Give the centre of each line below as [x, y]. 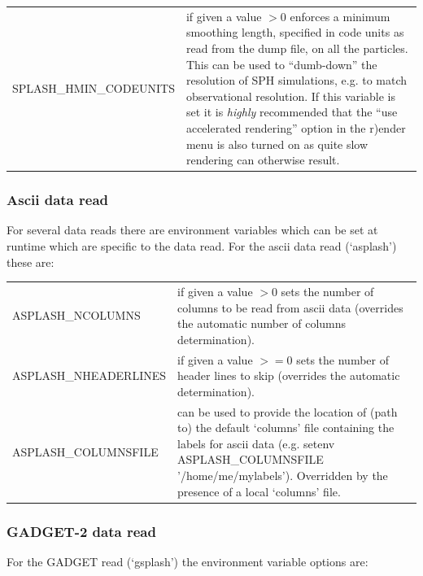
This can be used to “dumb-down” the [281, 64]
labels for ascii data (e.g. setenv [256, 443]
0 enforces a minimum [335, 16]
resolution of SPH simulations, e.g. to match [297, 80]
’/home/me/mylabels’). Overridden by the [283, 475]
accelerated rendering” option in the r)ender [296, 127]
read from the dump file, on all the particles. [297, 48]
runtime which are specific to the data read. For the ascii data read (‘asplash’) [202, 246]
